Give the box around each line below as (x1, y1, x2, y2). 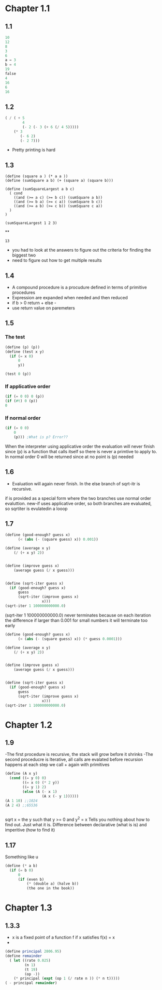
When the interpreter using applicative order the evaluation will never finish (5, 443, 155, 449)
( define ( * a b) (5, 863, 38, 868)
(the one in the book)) (26, 886, 75, 891)
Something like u (5, 853, 39, 860)
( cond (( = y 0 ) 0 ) (9, 776, 47, 781)
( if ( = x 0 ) (9, 354, 34, 358)
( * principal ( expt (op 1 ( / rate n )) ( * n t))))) (14, 976, 120, 981)
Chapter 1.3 (5, 902, 52, 913)
